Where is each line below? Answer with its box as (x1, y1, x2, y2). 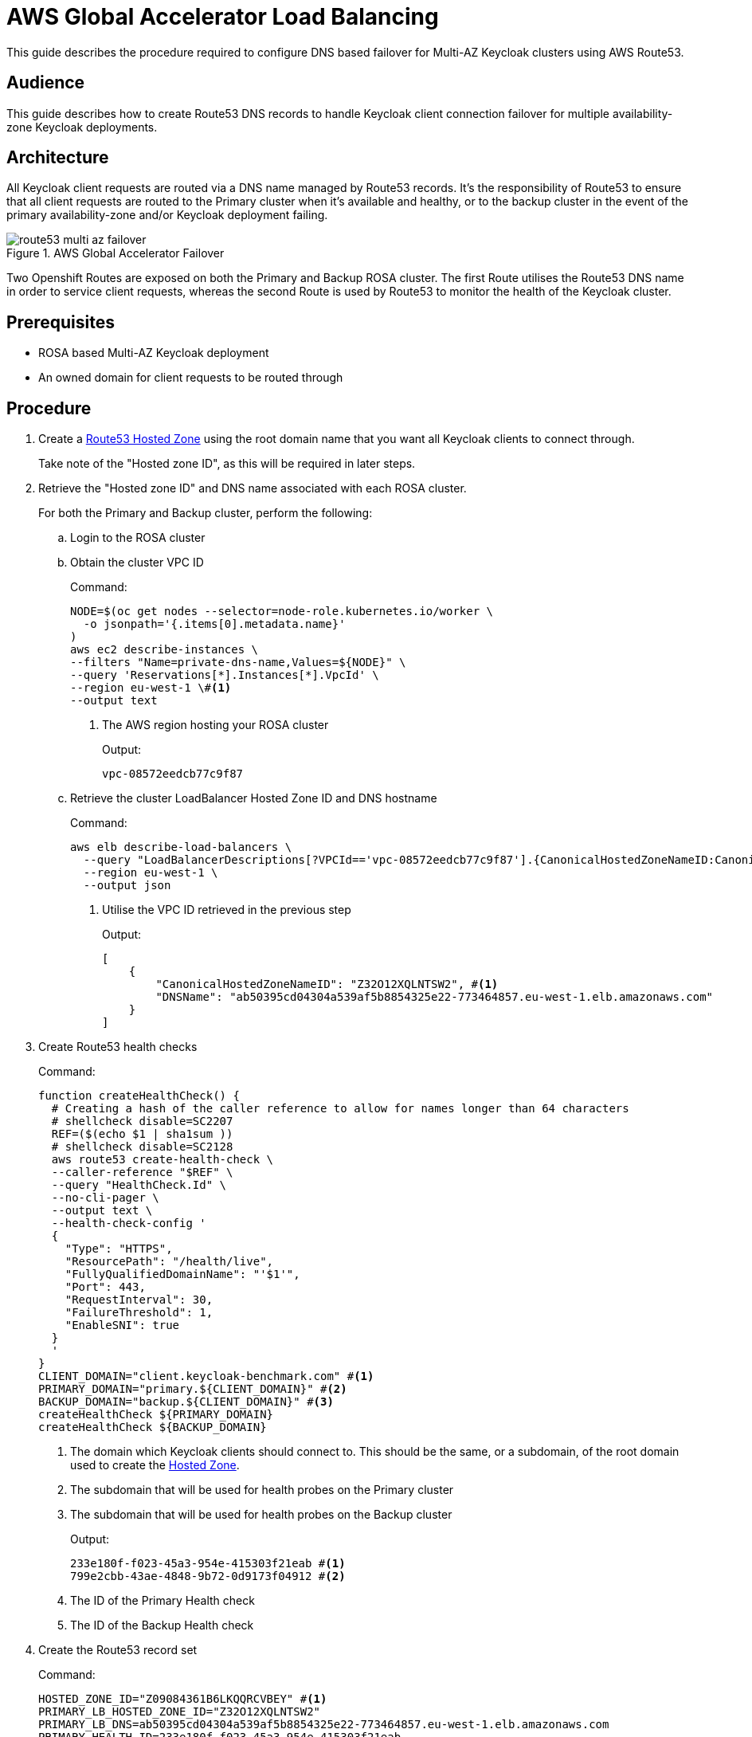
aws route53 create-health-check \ (51, 1153, 274, 1166)
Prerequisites (6, 312, 115, 332)
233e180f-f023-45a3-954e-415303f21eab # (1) (70, 1557, 346, 1570)
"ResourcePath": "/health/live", (65, 1255, 274, 1268)
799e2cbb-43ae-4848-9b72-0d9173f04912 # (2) (70, 1570, 346, 1583)
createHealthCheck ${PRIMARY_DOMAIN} (38, 1408, 274, 1421)
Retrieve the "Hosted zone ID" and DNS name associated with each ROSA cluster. (38, 481, 467, 496)
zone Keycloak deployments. (6, 120, 158, 134)
